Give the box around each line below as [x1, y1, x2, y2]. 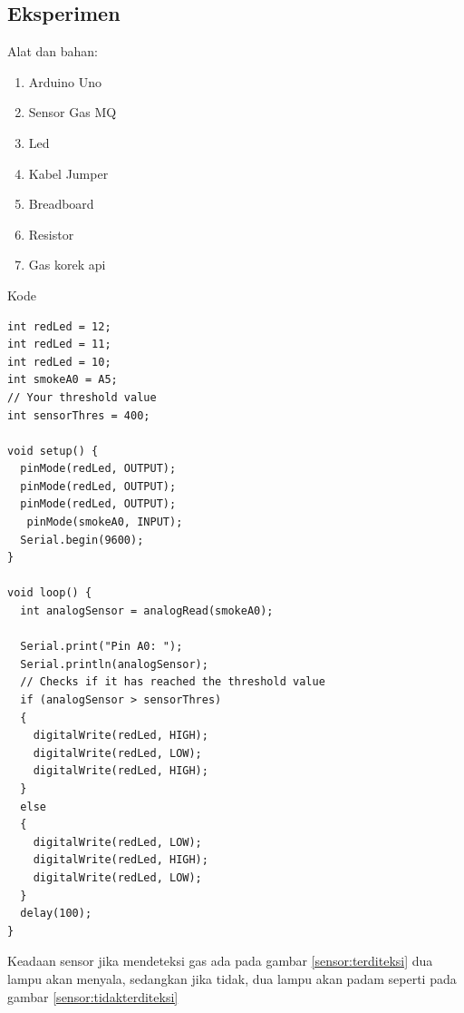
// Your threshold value [7, 390, 157, 404]
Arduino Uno [28, 72, 101, 91]
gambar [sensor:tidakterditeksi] [7, 987, 179, 1006]
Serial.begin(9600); [20, 533, 144, 546]
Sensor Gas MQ [28, 103, 117, 122]
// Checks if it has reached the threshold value [20, 675, 325, 689]
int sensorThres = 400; [7, 408, 150, 422]
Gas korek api [28, 255, 106, 274]
